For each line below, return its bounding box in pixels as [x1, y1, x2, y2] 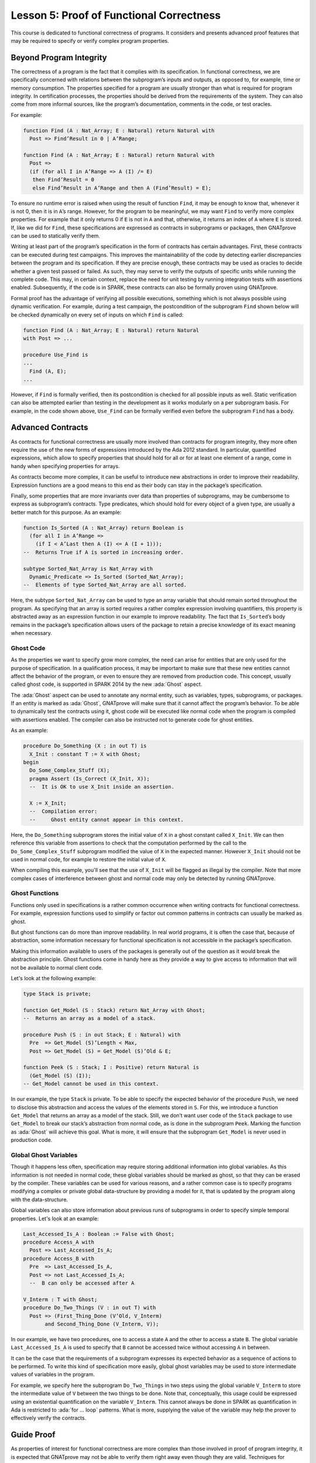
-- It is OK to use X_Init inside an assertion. [29, 784, 175, 790]
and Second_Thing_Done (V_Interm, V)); [44, 1320, 159, 1327]
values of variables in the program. [11, 1371, 95, 1378]
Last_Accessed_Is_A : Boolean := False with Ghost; [23, 1231, 175, 1237]
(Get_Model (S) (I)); [29, 1072, 92, 1079]
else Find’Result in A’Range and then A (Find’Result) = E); [32, 184, 212, 191]
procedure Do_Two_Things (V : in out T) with [23, 1304, 156, 1311]
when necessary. [11, 629, 53, 636]
